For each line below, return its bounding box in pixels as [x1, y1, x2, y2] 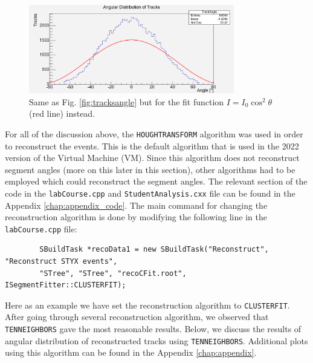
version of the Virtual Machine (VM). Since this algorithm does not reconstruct [5, 151, 300, 164]
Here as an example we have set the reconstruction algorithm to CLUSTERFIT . [5, 298, 290, 311]
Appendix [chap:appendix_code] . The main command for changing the [5, 198, 268, 211]
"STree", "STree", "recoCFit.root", [39, 269, 187, 278]
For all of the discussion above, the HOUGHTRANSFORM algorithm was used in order [5, 127, 303, 140]
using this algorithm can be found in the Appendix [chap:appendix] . [5, 346, 257, 359]
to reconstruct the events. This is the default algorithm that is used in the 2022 [5, 139, 299, 152]
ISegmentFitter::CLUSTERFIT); [5, 281, 126, 290]
